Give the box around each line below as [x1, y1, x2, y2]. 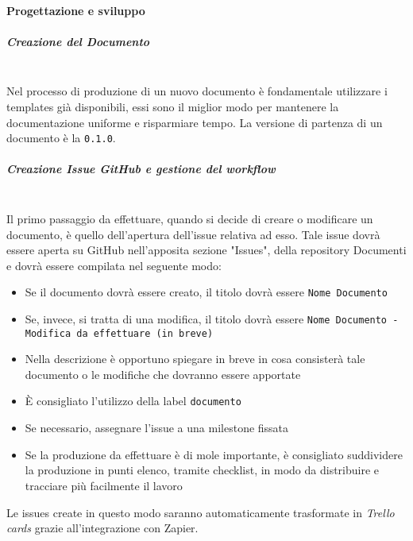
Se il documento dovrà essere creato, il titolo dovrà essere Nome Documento [25, 284, 388, 300]
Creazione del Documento [6, 33, 150, 49]
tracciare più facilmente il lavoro [25, 477, 183, 493]
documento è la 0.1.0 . [6, 129, 116, 146]
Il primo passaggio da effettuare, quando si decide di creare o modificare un [6, 210, 373, 226]
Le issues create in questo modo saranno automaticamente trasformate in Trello [6, 504, 395, 520]
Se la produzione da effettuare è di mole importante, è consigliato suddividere [25, 446, 403, 462]
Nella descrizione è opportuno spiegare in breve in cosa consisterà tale [25, 350, 365, 367]
